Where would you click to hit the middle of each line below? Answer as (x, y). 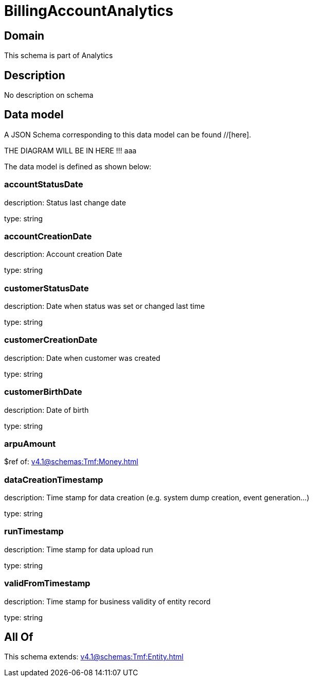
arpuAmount (30, 443)
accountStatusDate (44, 185)
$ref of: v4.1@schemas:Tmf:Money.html (71, 462)
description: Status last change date (65, 202)
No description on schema (49, 95)
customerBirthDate (43, 392)
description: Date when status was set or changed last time (105, 306)
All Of (19, 637)
